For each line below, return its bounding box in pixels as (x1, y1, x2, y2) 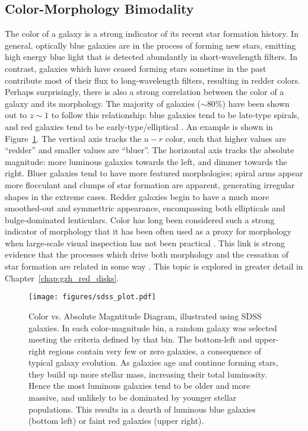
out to (5, 109, 27, 121)
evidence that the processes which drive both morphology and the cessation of (5, 248, 289, 261)
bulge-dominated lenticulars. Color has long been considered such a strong (5, 213, 275, 226)
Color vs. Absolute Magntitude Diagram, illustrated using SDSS (28, 309, 262, 322)
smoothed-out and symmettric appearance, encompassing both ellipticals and (5, 202, 285, 214)
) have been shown (222, 97, 290, 109)
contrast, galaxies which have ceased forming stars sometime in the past (5, 62, 266, 74)
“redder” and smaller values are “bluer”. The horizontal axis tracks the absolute (5, 144, 294, 156)
